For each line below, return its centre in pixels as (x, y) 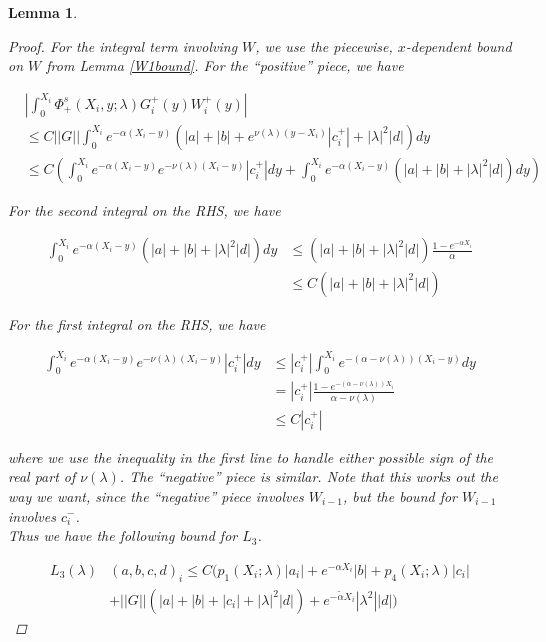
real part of (42, 476)
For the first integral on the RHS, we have (137, 323)
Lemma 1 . (43, 12)
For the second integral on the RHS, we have (144, 209)
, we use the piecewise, (324, 45)
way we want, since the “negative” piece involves (156, 495)
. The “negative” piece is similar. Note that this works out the (308, 476)
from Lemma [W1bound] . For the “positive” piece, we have (225, 65)
